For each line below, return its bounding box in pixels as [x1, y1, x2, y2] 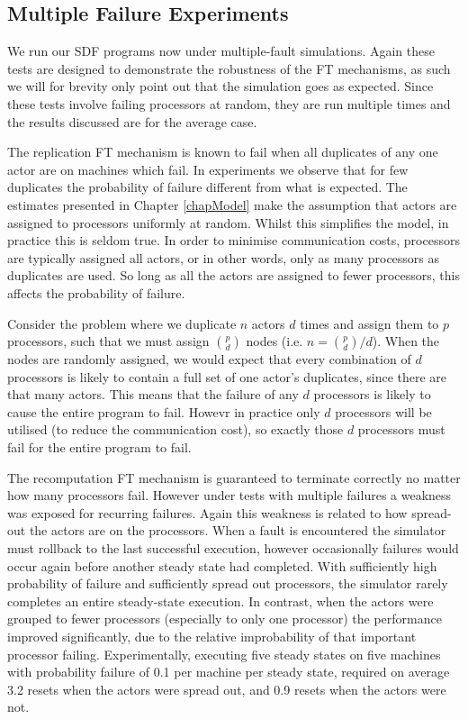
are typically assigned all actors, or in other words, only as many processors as [7, 248, 440, 267]
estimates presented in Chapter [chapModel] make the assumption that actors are [7, 195, 457, 214]
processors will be [335, 402, 432, 421]
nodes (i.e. [246, 332, 303, 350]
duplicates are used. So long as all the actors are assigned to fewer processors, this [7, 266, 461, 285]
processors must [357, 420, 445, 439]
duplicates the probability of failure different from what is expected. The [7, 177, 408, 196]
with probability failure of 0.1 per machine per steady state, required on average [7, 662, 450, 681]
